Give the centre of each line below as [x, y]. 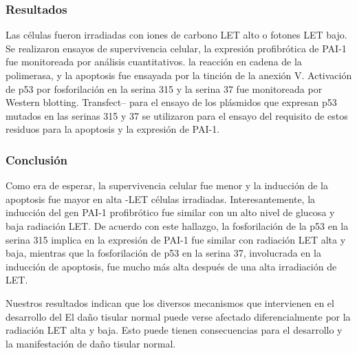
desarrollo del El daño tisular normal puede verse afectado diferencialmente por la [178, 316]
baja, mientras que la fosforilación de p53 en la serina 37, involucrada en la [163, 253]
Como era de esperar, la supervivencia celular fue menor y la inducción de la [167, 185]
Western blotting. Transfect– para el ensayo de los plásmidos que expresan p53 [171, 102]
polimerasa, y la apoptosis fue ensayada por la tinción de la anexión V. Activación [179, 75]
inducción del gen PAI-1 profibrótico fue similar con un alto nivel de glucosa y [170, 212]
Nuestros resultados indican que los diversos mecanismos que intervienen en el [170, 302]
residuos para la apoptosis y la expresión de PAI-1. [113, 129]
